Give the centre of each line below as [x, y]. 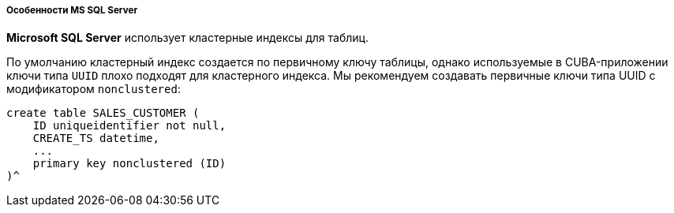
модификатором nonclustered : [94, 89]
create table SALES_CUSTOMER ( [103, 113]
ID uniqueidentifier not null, [129, 126]
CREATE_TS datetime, [96, 138]
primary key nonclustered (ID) [129, 164]
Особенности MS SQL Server [72, 10]
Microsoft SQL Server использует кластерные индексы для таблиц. [188, 38]
